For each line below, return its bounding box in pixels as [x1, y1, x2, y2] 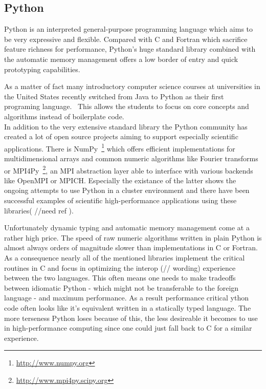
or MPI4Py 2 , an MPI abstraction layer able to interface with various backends [4, 163, 253, 176]
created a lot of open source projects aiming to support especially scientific [4, 131, 238, 142]
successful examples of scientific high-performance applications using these [4, 195, 237, 206]
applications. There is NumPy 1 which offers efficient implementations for [4, 141, 235, 154]
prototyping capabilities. [4, 63, 80, 74]
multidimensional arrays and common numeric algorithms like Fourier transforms [4, 153, 258, 163]
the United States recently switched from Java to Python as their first [4, 91, 224, 101]
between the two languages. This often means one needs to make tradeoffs [4, 272, 236, 283]
